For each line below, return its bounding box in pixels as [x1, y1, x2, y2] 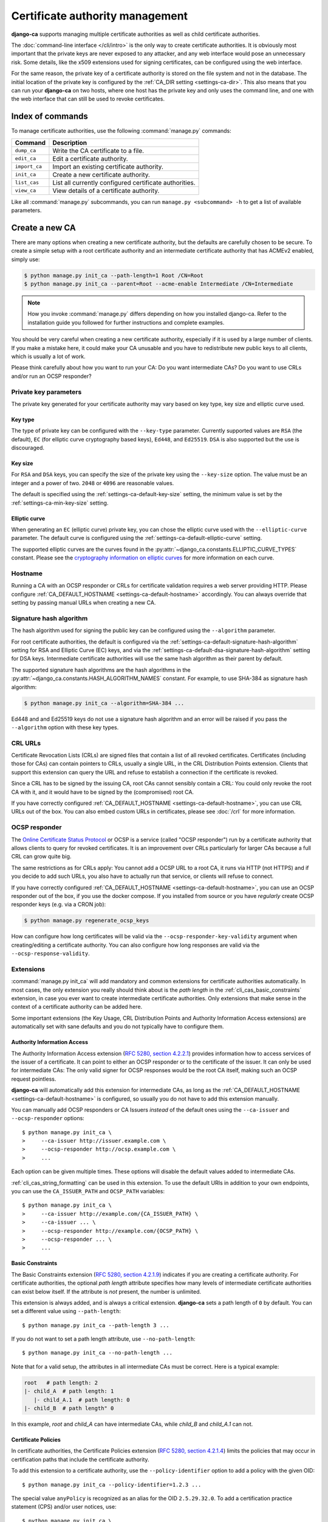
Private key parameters [11, 387, 82, 396]
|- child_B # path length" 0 [24, 1405, 114, 1412]
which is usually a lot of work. [11, 352, 86, 360]
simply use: [11, 256, 40, 263]
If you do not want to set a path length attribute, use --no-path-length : [11, 1335, 196, 1342]
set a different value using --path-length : [11, 1308, 121, 1315]
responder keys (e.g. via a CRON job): [11, 901, 106, 908]
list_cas [15, 180, 39, 186]
